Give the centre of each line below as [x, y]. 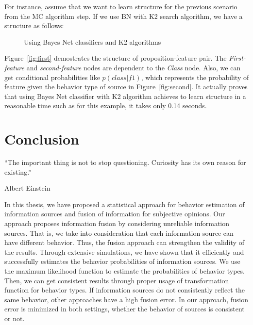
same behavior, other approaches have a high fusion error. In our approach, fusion [126, 299]
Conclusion [42, 139]
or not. [15, 318]
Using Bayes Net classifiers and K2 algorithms [93, 41]
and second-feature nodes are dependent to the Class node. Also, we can [134, 67]
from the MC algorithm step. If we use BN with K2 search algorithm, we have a [124, 16]
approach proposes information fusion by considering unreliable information [117, 223]
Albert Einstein [27, 188]
